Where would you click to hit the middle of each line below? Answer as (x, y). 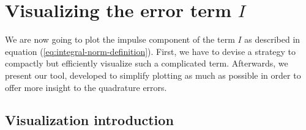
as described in (272, 39)
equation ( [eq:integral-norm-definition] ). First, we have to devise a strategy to (151, 51)
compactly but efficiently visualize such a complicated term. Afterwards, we (147, 63)
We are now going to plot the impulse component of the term (120, 39)
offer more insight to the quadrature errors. (86, 87)
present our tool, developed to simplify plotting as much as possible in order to (153, 75)
